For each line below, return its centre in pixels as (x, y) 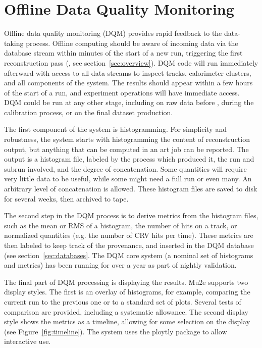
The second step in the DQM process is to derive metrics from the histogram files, (131, 215)
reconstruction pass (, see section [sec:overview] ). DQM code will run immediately (131, 62)
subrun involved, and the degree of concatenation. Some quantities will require (125, 168)
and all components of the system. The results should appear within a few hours (128, 83)
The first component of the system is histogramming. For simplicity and (115, 129)
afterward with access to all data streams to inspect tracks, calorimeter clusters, (128, 72)
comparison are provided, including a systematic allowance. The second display (126, 311)
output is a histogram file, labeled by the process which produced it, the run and (129, 159)
